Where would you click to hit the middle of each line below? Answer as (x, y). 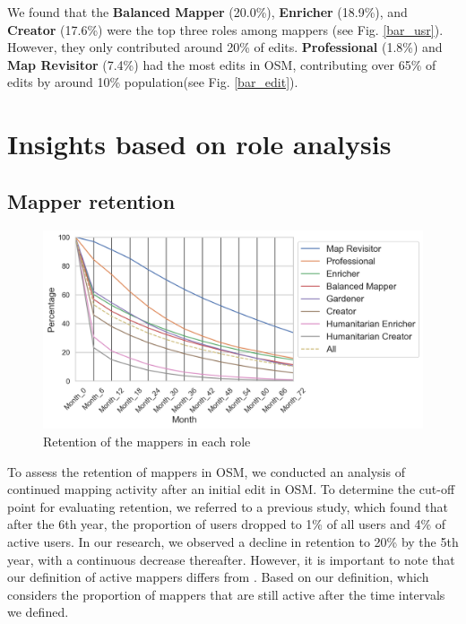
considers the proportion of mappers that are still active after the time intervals (226, 594)
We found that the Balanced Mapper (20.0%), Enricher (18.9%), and (207, 12)
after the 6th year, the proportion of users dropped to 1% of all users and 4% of (227, 524)
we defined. (38, 612)
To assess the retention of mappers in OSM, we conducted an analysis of (206, 471)
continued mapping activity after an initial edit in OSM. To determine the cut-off (231, 489)
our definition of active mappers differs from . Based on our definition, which (218, 577)
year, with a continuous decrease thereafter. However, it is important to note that (231, 559)
